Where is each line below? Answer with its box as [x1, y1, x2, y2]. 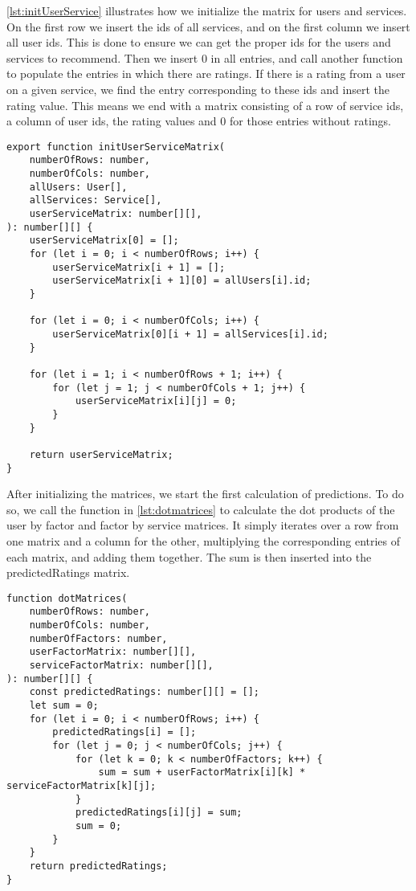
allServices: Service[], [29, 194, 162, 206]
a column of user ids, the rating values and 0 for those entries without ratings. [6, 112, 391, 129]
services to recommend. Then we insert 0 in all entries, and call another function [6, 49, 403, 66]
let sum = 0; [29, 699, 99, 711]
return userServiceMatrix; [29, 448, 173, 460]
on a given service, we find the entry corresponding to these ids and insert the [6, 80, 389, 97]
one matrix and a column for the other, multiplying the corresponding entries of [6, 532, 401, 549]
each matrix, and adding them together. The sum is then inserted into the [6, 548, 372, 565]
